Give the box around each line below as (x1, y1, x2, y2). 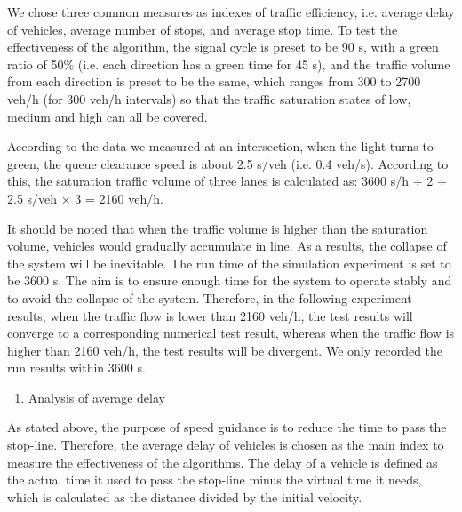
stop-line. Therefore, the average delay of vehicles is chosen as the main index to (7, 436, 444, 454)
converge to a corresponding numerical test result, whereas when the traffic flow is (7, 324, 455, 342)
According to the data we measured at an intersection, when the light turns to (7, 137, 434, 156)
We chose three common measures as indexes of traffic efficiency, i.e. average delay (7, 3, 455, 20)
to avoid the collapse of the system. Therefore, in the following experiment (7, 288, 412, 307)
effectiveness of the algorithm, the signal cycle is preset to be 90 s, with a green (7, 37, 439, 56)
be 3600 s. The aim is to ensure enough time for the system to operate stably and (7, 271, 452, 290)
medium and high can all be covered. (7, 107, 208, 125)
